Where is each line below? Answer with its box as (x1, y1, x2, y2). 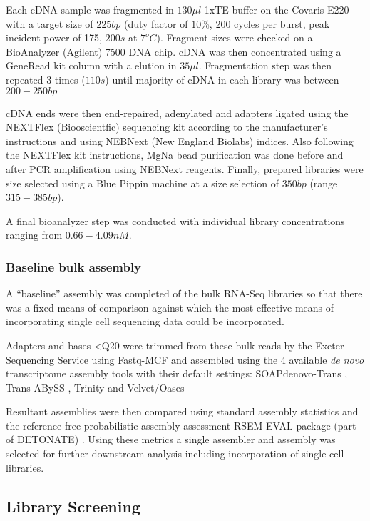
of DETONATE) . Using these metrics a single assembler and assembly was (6, 432, 336, 447)
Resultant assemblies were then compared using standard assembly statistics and (6, 404, 359, 419)
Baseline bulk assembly (6, 257, 142, 275)
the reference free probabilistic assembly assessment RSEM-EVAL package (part (6, 417, 356, 432)
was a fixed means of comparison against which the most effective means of (6, 299, 334, 314)
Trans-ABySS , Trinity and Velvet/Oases (6, 379, 185, 395)
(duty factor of (123, 16, 188, 31)
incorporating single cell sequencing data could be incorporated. (6, 314, 284, 329)
